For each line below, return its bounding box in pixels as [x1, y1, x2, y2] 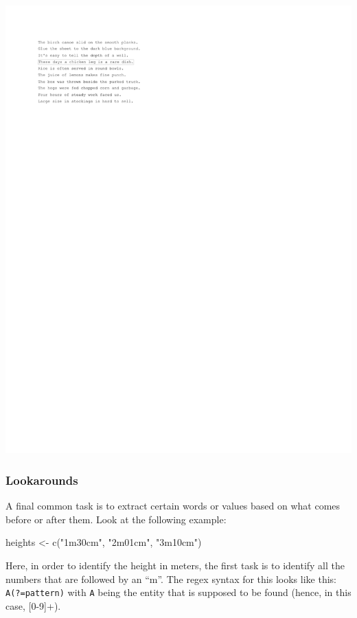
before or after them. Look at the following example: [5, 512, 227, 526]
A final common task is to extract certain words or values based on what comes [5, 499, 341, 513]
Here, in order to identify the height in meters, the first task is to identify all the [5, 558, 345, 573]
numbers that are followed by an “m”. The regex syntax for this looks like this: [5, 571, 336, 586]
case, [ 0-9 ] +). [5, 598, 61, 613]
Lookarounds [5, 471, 78, 488]
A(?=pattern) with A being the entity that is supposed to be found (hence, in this [5, 585, 352, 599]
